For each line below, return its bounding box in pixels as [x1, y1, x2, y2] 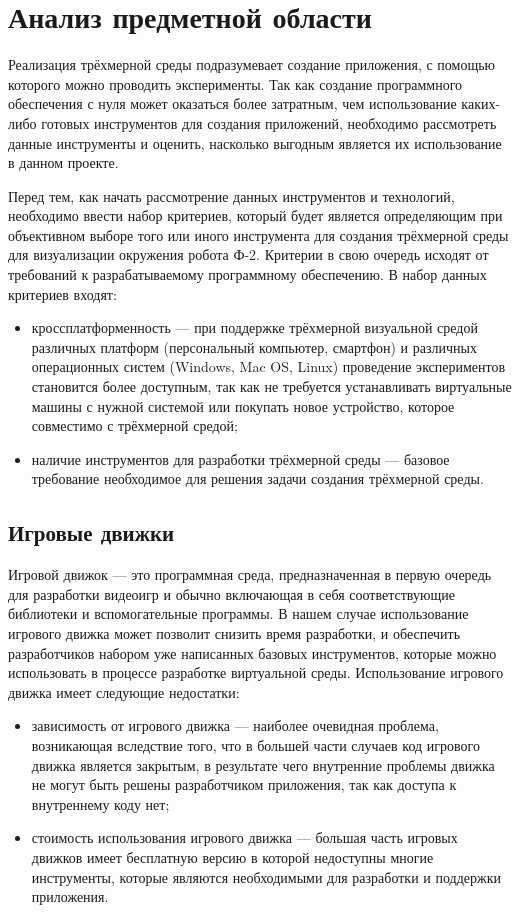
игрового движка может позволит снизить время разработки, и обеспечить [8, 622, 461, 643]
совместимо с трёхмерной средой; [31, 415, 238, 436]
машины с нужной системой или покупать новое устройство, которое [31, 395, 455, 416]
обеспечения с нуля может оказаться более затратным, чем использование [8, 93, 457, 114]
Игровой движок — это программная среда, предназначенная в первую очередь [8, 564, 492, 585]
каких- [461, 93, 501, 114]
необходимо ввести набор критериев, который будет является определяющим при [8, 205, 503, 226]
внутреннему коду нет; [31, 793, 170, 814]
